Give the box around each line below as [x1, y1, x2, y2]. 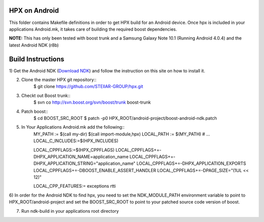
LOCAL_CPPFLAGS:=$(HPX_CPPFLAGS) [33, 147, 115, 153]
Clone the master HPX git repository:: [21, 76, 97, 83]
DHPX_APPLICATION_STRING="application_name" [33, 160, 136, 166]
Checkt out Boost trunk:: [21, 92, 71, 98]
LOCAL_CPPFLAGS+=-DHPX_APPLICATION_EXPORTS [136, 160, 246, 166]
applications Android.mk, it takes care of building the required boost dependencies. [9, 26, 177, 32]
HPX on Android [9, 6, 59, 15]
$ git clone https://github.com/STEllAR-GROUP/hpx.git [33, 84, 144, 89]
